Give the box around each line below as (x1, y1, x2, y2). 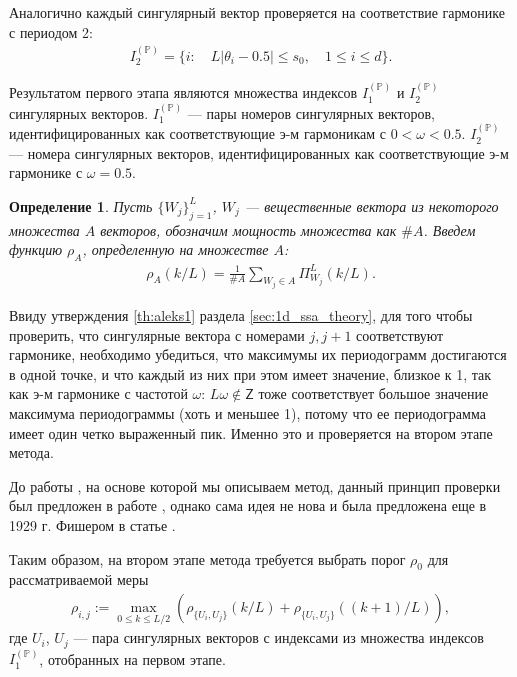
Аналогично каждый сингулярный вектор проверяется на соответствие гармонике (9, 2, 505, 22)
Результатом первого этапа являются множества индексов (9, 82, 358, 103)
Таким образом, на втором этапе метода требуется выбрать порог (9, 548, 406, 569)
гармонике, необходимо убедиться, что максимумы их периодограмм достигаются (9, 344, 507, 365)
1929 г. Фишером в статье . (9, 514, 176, 535)
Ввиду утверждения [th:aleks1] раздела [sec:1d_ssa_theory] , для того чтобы (9, 305, 473, 326)
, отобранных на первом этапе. (39, 648, 226, 669)
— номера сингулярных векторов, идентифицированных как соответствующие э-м (9, 142, 509, 163)
